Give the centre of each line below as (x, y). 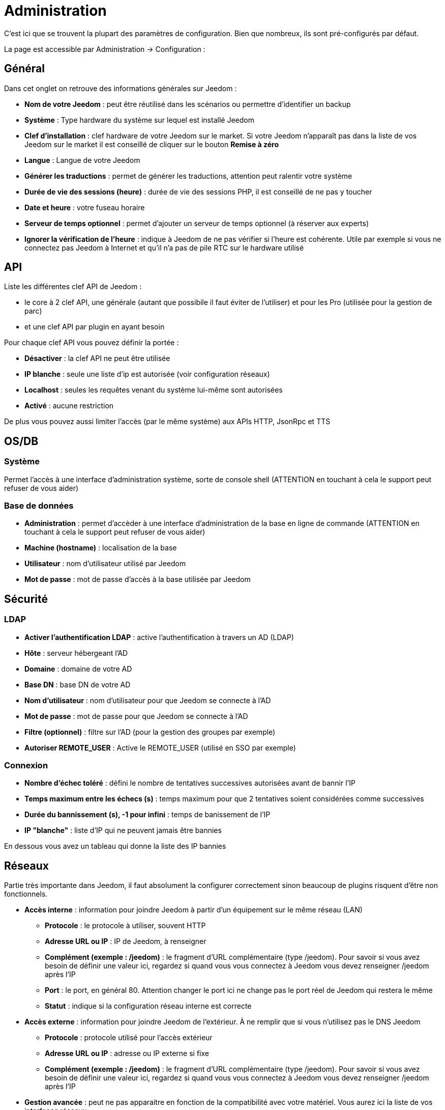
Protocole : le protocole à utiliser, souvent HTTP (125, 926)
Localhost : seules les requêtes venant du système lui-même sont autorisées (154, 390)
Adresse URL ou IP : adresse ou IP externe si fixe (127, 1053)
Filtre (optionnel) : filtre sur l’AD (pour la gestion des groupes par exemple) (150, 732)
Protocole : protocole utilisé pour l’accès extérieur (129, 1038)
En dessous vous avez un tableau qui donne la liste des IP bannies (115, 846)
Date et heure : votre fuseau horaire (85, 207)
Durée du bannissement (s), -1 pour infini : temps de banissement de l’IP (147, 815)
